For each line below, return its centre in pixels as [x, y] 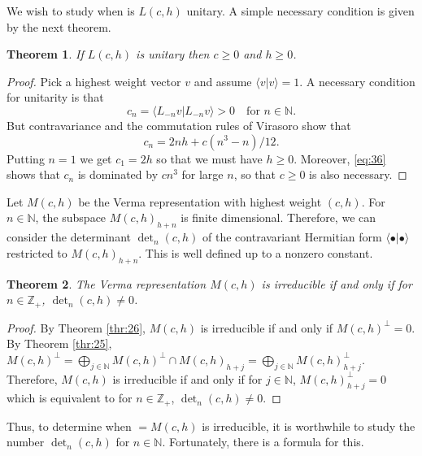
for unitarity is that [55, 97]
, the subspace [71, 217]
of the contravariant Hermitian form [292, 237]
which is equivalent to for [70, 398]
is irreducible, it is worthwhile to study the [309, 426]
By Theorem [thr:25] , [59, 343]
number [26, 442]
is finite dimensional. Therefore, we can [278, 217]
